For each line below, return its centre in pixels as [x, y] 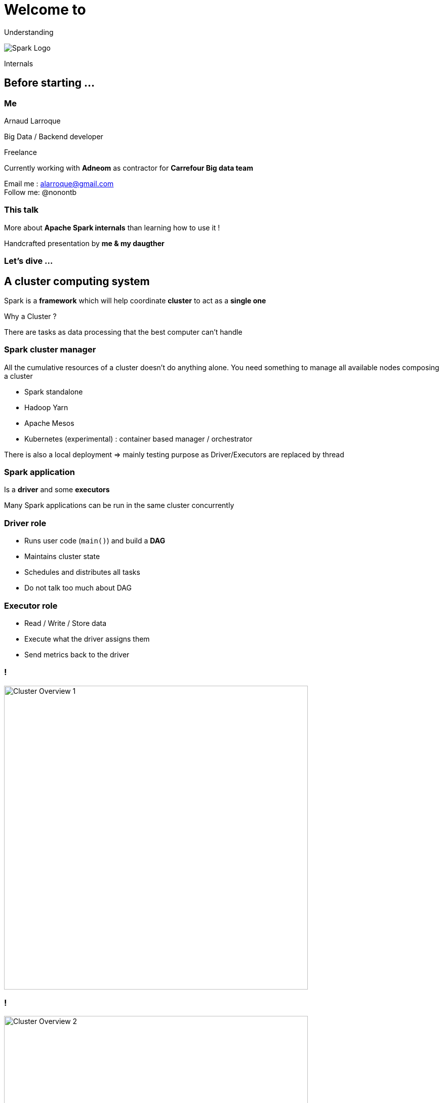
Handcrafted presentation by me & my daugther [84, 243]
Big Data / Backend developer [54, 136]
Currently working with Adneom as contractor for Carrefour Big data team [129, 168]
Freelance [21, 152]
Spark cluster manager [50, 350]
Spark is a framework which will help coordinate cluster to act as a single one [135, 300]
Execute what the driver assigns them [87, 639]
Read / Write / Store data [65, 623]
